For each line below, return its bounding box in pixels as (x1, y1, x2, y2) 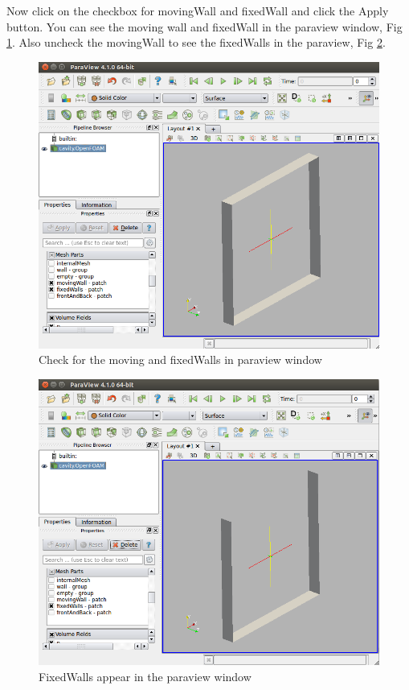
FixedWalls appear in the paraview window (39, 667, 252, 684)
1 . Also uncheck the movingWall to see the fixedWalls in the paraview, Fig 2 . (6, 34, 386, 51)
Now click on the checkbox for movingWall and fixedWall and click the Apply (6, 2, 389, 19)
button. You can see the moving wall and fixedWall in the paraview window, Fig (6, 18, 403, 35)
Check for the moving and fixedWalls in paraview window (39, 351, 322, 368)
